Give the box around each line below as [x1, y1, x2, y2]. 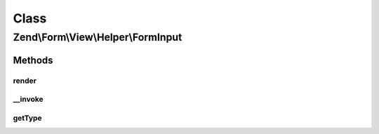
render [13, 76, 36, 86]
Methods [13, 54, 53, 66]
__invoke [13, 95, 44, 105]
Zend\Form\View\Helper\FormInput [13, 31, 182, 43]
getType [13, 113, 42, 123]
